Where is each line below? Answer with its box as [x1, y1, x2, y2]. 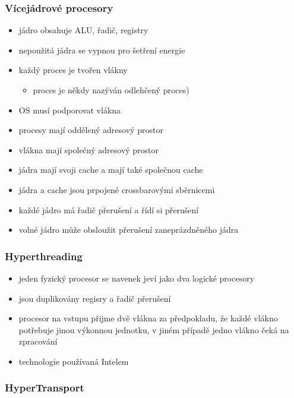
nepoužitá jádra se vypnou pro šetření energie [18, 43, 185, 56]
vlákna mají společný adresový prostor [18, 143, 159, 156]
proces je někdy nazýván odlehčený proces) [33, 84, 189, 96]
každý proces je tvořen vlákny [18, 64, 128, 76]
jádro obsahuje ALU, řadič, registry [18, 24, 148, 36]
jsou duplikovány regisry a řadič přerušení [18, 292, 171, 304]
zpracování [18, 335, 58, 348]
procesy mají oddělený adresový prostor [18, 124, 163, 136]
